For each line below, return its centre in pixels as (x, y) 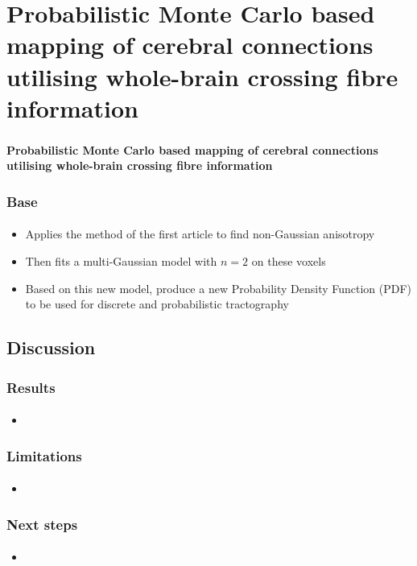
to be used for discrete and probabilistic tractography (157, 304)
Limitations (44, 455)
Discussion (51, 347)
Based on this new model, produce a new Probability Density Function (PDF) (219, 288)
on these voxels (289, 261)
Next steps (42, 524)
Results (31, 387)
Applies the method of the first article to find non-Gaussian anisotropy (200, 234)
